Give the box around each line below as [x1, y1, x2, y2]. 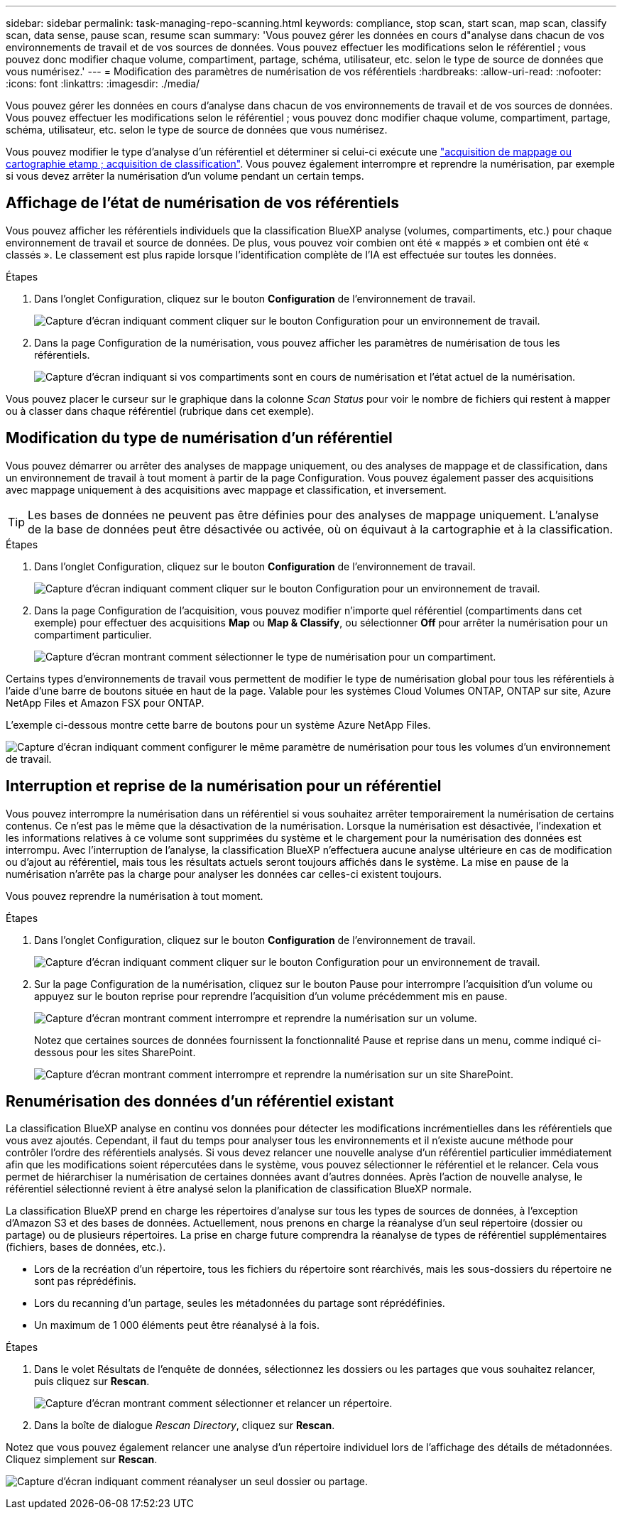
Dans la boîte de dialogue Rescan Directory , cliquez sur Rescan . [34, 1419, 335, 1432]
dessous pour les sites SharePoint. [34, 1046, 196, 1058]
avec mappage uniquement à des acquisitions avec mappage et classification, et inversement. [6, 483, 447, 496]
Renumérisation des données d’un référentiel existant [6, 1092, 394, 1110]
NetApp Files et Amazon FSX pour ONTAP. [6, 696, 204, 709]
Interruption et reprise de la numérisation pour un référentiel [6, 777, 442, 795]
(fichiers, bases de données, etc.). [6, 1241, 166, 1254]
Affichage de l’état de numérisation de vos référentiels [6, 194, 399, 212]
